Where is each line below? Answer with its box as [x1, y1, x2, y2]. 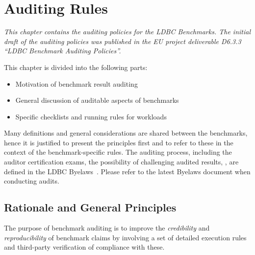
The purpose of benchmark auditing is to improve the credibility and [4, 223, 210, 233]
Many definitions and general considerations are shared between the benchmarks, [4, 128, 248, 138]
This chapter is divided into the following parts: [4, 62, 148, 72]
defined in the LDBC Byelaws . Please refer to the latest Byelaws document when [4, 166, 251, 176]
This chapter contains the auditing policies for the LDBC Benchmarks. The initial [4, 26, 251, 37]
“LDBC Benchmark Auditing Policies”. [4, 46, 121, 56]
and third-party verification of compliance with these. [4, 242, 165, 252]
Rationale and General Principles [4, 200, 177, 215]
